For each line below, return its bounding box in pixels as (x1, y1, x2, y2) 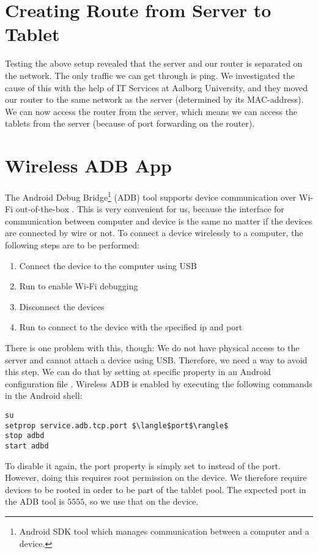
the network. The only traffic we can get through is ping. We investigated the (5, 69, 295, 81)
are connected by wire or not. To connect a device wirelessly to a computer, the (5, 226, 303, 239)
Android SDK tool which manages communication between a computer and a (19, 524, 309, 537)
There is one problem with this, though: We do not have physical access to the (5, 341, 300, 354)
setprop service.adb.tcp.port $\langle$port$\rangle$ (5, 421, 229, 430)
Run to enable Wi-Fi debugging (19, 280, 138, 292)
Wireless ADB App (5, 153, 172, 178)
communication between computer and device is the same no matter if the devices (5, 214, 312, 227)
